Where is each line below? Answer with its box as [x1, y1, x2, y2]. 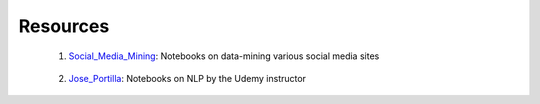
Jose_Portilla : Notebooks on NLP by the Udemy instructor [68, 72, 307, 84]
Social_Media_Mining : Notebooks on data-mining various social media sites [68, 50, 380, 62]
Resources [18, 15, 110, 37]
